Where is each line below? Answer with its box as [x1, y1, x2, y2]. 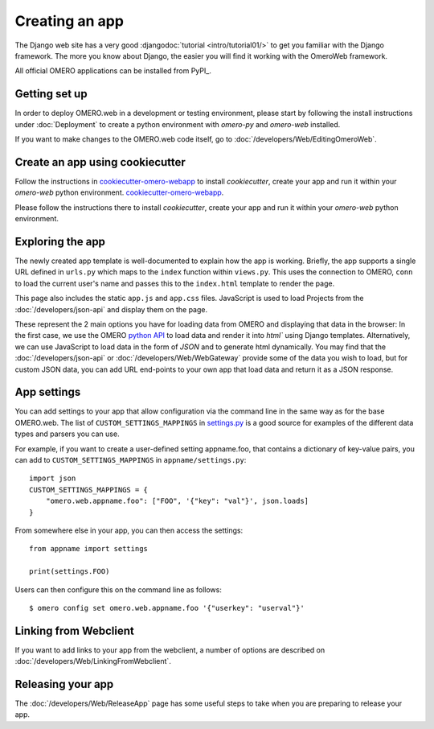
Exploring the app [14, 234, 106, 249]
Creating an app [14, 12, 125, 30]
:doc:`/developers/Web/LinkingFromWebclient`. [14, 657, 172, 666]
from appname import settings [29, 544, 149, 554]
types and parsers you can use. [14, 429, 120, 439]
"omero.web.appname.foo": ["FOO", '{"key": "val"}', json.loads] [45, 496, 309, 506]
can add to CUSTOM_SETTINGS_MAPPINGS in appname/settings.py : [14, 455, 247, 464]
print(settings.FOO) [29, 567, 110, 576]
